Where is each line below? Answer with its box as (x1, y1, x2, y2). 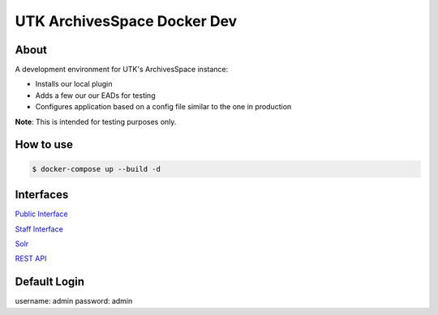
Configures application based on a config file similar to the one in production (35, 102, 292, 112)
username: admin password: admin (15, 296, 133, 306)
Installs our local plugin (35, 79, 113, 89)
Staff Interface (15, 223, 64, 234)
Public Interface (15, 209, 68, 219)
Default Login (15, 275, 85, 289)
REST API (15, 253, 47, 263)
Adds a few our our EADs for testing (35, 90, 156, 100)
